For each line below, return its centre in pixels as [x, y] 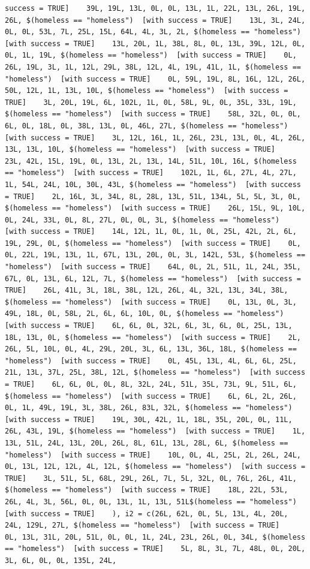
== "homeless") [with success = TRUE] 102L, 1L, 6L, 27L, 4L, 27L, [151, 173]
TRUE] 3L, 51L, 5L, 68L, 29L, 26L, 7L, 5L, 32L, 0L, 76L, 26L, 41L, [151, 478]
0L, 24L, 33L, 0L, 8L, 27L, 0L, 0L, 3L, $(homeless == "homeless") [142, 220]
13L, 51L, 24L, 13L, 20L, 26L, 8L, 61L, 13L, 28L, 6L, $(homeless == [147, 443]
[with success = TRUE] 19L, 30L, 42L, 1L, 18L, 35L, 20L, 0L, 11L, [149, 419]
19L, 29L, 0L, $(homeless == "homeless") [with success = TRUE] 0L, [153, 243]
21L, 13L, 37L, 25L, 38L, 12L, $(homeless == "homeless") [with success [155, 373]
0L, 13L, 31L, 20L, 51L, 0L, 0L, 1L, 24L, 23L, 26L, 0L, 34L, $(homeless [155, 537]
